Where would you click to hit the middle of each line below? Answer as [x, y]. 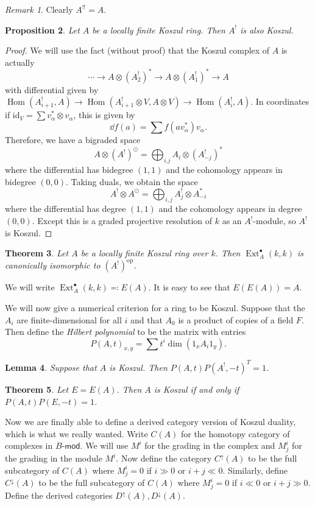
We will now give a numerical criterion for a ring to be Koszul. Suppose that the [155, 307]
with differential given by [52, 89]
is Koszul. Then [138, 367]
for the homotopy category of [235, 433]
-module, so [274, 221]
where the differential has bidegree [69, 169]
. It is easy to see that [189, 287]
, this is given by [104, 115]
